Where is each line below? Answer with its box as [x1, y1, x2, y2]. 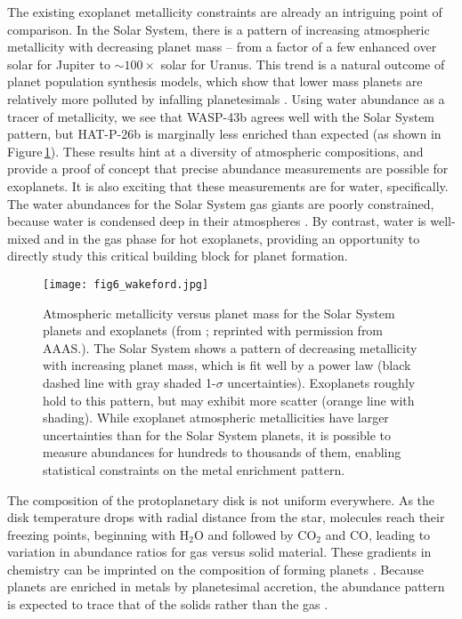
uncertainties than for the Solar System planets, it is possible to [43, 425, 392, 444]
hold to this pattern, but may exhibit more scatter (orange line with [43, 390, 415, 409]
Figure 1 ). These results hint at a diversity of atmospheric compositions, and [7, 141, 424, 160]
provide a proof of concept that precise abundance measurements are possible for [7, 159, 449, 178]
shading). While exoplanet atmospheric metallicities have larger [43, 408, 389, 427]
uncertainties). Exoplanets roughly [227, 373, 416, 391]
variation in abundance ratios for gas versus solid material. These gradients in [7, 543, 432, 561]
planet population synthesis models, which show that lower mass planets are [7, 72, 423, 91]
